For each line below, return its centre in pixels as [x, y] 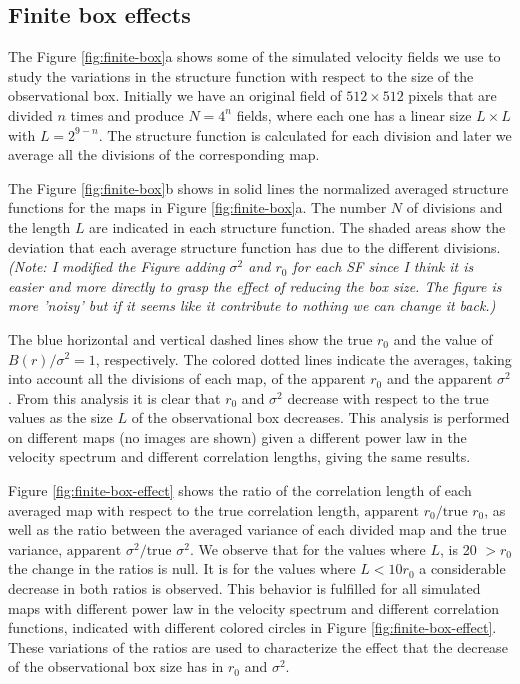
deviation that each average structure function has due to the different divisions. [254, 246]
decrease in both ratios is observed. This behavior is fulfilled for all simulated [244, 588]
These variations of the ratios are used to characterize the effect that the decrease [258, 646]
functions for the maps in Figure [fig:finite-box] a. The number [197, 207]
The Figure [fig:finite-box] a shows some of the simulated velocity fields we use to [254, 56]
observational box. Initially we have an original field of [175, 95]
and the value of [443, 338]
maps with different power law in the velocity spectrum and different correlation [254, 607]
